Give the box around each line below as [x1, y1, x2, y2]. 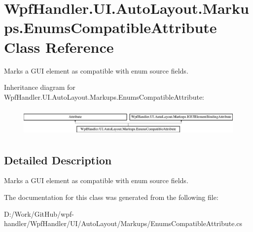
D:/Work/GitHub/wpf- [4, 208, 74, 219]
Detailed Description [4, 152, 112, 167]
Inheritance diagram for [4, 82, 75, 92]
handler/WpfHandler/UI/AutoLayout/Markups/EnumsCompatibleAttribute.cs [4, 218, 243, 229]
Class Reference [4, 37, 114, 57]
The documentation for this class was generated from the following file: [4, 192, 218, 202]
